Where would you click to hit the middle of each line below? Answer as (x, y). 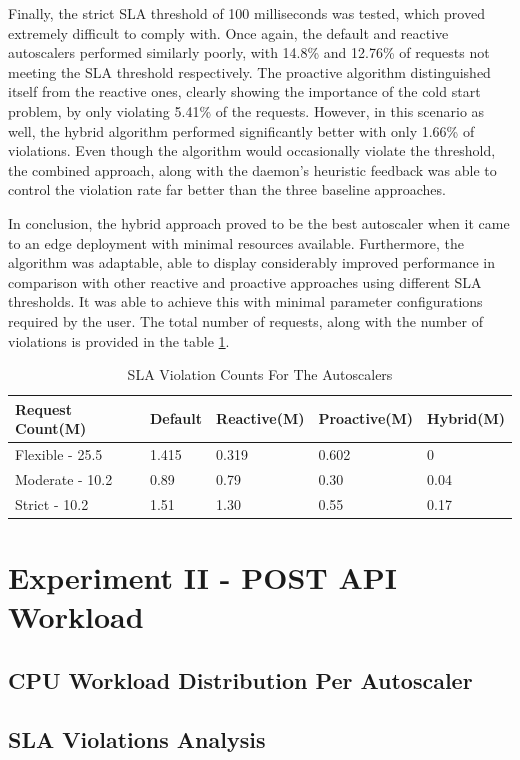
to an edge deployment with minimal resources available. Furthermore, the (236, 242)
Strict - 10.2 (52, 503)
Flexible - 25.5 (59, 454)
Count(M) (51, 428)
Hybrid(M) (466, 418)
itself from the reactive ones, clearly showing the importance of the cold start (244, 91)
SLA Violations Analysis (137, 738)
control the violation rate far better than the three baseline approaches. (227, 189)
